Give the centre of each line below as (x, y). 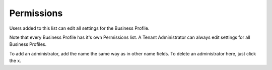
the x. (15, 61)
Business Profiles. (28, 44)
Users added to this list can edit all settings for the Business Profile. (79, 28)
